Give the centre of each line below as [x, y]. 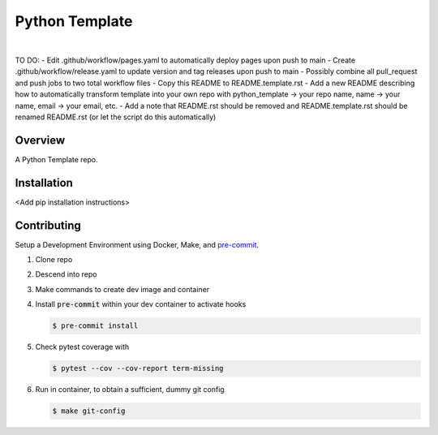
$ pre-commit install [95, 326]
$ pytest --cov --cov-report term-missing [138, 368]
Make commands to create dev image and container [122, 289]
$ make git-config [89, 411]
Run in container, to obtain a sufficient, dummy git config [130, 390]
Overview [40, 140]
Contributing [48, 225]
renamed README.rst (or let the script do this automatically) [116, 117]
